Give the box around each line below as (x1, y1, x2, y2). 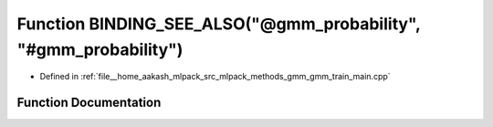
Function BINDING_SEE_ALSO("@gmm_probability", (16, 14, 421, 34)
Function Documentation (16, 95, 162, 111)
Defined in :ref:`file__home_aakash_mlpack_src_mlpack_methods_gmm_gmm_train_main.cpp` (39, 71, 392, 82)
